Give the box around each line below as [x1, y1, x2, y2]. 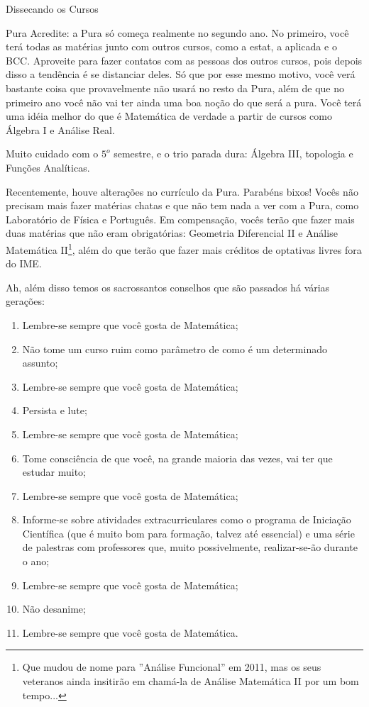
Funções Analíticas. [6, 160, 90, 174]
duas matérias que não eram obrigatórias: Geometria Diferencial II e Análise [6, 226, 338, 240]
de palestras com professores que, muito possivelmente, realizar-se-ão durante [22, 540, 358, 555]
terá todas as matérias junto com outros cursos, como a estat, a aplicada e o [6, 39, 337, 54]
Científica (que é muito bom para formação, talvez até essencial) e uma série [22, 525, 355, 540]
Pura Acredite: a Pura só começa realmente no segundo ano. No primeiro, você [6, 25, 349, 40]
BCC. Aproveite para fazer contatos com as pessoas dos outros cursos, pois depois [6, 52, 363, 67]
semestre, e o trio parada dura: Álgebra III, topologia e [114, 146, 353, 161]
